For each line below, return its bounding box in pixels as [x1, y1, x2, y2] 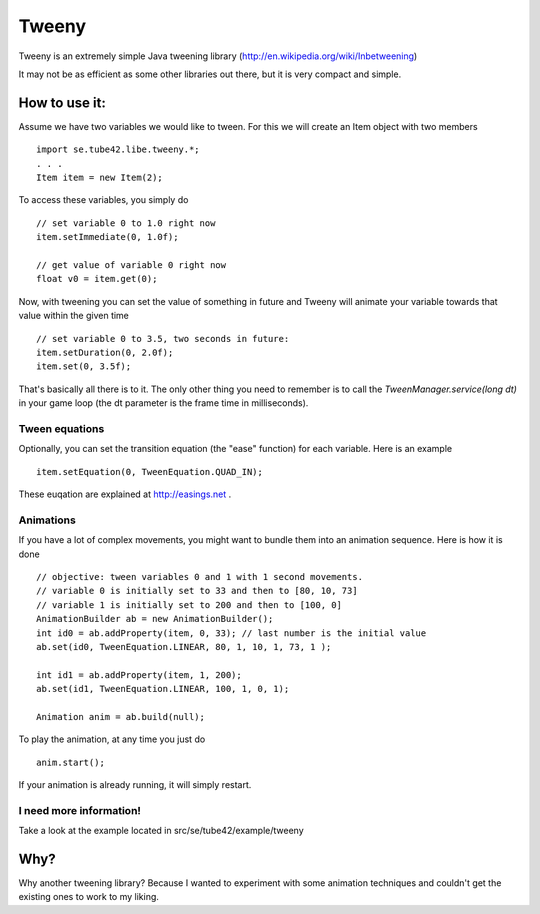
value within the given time [18, 310, 130, 322]
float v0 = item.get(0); [36, 273, 158, 285]
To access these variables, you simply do [18, 194, 189, 206]
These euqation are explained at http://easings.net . [18, 488, 232, 500]
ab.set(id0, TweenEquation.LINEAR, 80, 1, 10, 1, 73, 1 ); [36, 641, 332, 652]
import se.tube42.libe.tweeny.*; [36, 144, 200, 155]
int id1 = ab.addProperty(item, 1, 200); [36, 669, 242, 680]
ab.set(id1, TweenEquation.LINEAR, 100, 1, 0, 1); [36, 683, 290, 695]
